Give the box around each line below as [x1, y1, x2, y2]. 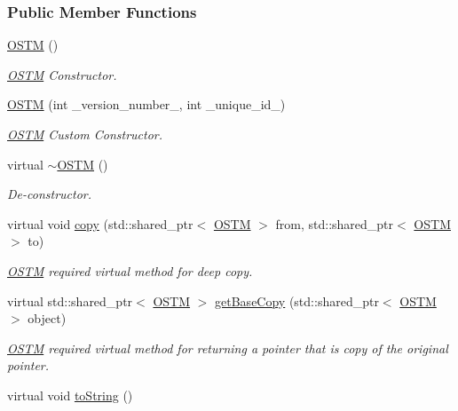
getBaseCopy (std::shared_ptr [215, 291, 379, 310]
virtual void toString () [7, 385, 133, 404]
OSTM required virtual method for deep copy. [7, 261, 253, 280]
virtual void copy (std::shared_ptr [7, 214, 193, 233]
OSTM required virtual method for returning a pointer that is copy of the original [7, 338, 448, 357]
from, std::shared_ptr [275, 214, 394, 233]
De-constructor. [7, 185, 92, 203]
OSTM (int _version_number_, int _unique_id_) [7, 95, 286, 114]
